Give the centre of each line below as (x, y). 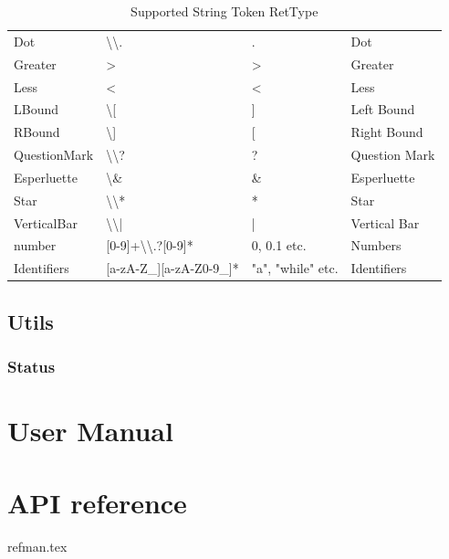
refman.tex (37, 546)
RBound (37, 132)
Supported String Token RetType (224, 11)
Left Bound (383, 109)
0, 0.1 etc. (279, 245)
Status (31, 367)
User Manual (90, 431)
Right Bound (387, 132)
